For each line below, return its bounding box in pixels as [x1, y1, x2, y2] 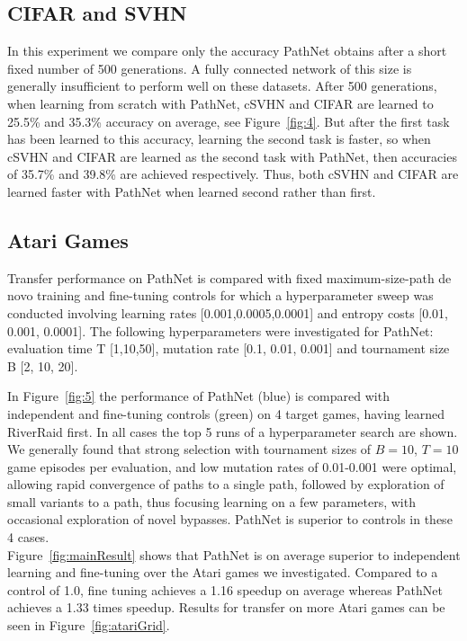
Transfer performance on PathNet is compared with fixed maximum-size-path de [7, 268, 452, 287]
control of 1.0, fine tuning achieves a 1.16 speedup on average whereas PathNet [7, 580, 443, 599]
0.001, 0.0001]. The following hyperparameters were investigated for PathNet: [7, 321, 434, 340]
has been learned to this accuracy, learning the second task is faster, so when [7, 129, 431, 148]
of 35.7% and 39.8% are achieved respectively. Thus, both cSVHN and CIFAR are [7, 165, 459, 183]
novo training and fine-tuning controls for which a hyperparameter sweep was [7, 286, 434, 305]
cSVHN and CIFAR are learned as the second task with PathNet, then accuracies [7, 147, 457, 165]
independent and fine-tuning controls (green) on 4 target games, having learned [7, 404, 445, 423]
